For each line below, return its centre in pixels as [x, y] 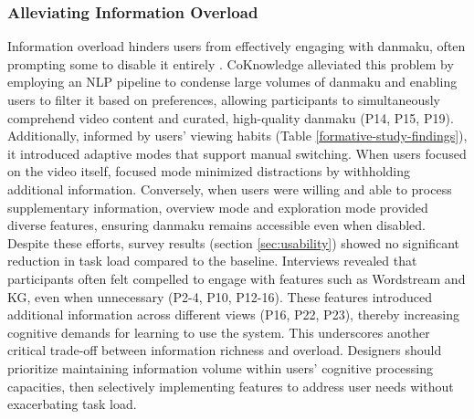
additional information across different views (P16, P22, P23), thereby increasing [234, 314]
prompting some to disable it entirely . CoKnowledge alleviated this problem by [231, 63]
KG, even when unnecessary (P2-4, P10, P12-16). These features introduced [220, 296]
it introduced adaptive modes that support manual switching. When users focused [237, 153]
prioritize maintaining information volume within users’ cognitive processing [221, 367]
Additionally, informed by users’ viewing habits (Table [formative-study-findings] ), [237, 136]
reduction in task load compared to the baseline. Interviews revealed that [212, 261]
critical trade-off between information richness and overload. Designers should [225, 350]
